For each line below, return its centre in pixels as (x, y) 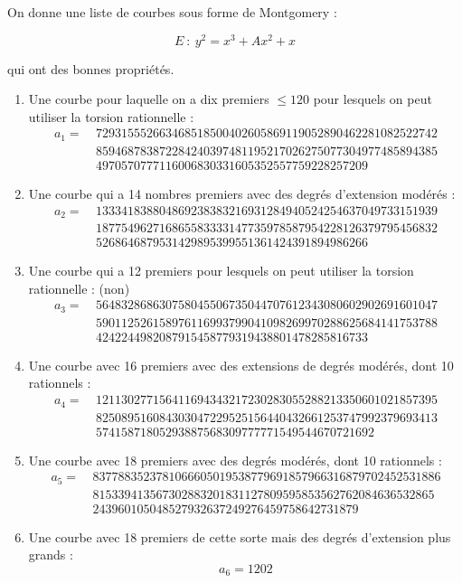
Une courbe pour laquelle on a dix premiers (149, 99)
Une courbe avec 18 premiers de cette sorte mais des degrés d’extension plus (240, 536)
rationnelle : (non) (79, 288)
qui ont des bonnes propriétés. (91, 68)
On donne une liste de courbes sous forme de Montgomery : (172, 12)
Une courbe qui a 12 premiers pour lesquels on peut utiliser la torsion (221, 271)
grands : (51, 555)
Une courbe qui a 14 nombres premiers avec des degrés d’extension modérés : (242, 193)
